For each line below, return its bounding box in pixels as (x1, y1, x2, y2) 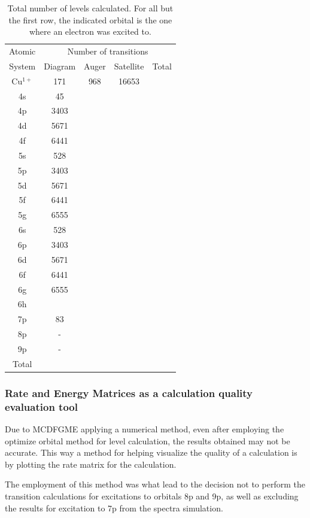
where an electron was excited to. (29, 25, 151, 38)
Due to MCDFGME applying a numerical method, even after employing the (5, 422, 284, 435)
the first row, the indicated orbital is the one (8, 13, 172, 26)
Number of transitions (67, 45, 148, 57)
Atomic (9, 45, 36, 57)
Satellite (114, 59, 144, 72)
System (9, 59, 36, 72)
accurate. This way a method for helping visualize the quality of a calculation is (5, 446, 297, 459)
